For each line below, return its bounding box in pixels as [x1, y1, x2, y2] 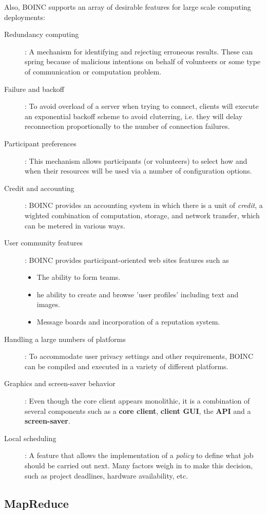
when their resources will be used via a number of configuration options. [25, 165, 252, 176]
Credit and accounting [4, 182, 74, 193]
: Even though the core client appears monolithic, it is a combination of [25, 395, 250, 406]
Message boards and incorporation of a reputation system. [36, 316, 220, 327]
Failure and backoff [4, 83, 64, 94]
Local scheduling [4, 432, 56, 443]
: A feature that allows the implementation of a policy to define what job [25, 450, 254, 461]
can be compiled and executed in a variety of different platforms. [25, 360, 228, 371]
